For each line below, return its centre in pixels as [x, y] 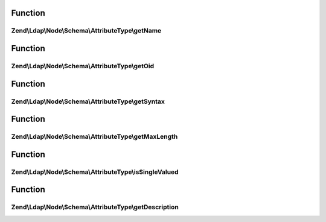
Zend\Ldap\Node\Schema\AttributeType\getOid [83, 66]
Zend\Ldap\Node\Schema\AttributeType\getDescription [95, 207]
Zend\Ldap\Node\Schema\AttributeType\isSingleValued [95, 172]
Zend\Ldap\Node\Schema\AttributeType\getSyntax [88, 101]
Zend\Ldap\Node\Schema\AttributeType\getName [86, 31]
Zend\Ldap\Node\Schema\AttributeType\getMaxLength [94, 137]
